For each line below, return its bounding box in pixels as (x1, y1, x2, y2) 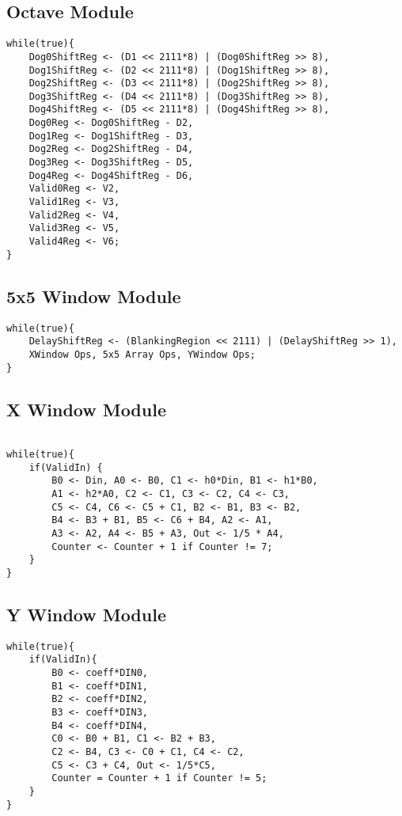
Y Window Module (6, 602, 166, 626)
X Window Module (6, 397, 166, 421)
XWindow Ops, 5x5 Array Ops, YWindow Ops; (28, 348, 256, 360)
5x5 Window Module (6, 283, 181, 308)
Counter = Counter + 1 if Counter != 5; (51, 772, 267, 784)
